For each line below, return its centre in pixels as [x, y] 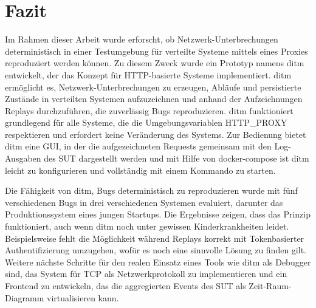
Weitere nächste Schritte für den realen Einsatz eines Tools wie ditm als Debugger [158, 262]
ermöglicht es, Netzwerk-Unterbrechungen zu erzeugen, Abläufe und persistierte [153, 87]
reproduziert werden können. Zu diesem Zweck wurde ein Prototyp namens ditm [155, 63]
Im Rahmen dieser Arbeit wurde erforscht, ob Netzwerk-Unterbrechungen [142, 39]
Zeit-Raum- [270, 286]
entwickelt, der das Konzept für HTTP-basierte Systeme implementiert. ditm [148, 74]
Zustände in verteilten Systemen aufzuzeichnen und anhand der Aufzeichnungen [154, 99]
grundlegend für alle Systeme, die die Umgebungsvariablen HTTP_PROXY [146, 122]
